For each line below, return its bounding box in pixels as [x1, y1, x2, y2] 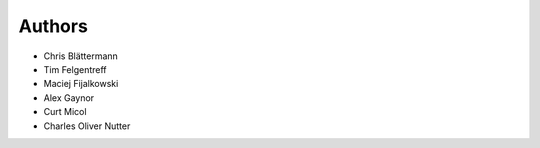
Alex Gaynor [43, 91, 95, 104]
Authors [18, 15, 89, 37]
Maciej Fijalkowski [43, 78, 119, 90]
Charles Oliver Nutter [43, 120, 131, 132]
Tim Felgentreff [43, 63, 107, 75]
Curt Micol [43, 106, 87, 118]
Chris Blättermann [43, 50, 119, 62]
